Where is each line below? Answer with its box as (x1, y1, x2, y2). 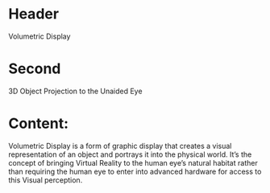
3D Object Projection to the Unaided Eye (8, 86, 143, 96)
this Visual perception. (8, 175, 83, 185)
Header (8, 5, 59, 23)
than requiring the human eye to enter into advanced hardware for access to (8, 166, 262, 176)
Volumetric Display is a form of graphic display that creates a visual (8, 141, 232, 150)
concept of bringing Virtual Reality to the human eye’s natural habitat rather (8, 158, 258, 167)
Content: (8, 114, 69, 133)
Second (8, 60, 61, 78)
